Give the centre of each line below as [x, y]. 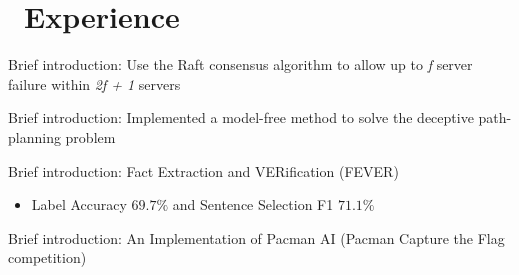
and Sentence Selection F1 [253, 204]
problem [90, 136]
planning [34, 136]
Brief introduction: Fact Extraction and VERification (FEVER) [203, 170]
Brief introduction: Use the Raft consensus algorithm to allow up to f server [240, 64]
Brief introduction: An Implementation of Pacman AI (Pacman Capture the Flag [256, 237]
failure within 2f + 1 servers [94, 83]
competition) [47, 257]
